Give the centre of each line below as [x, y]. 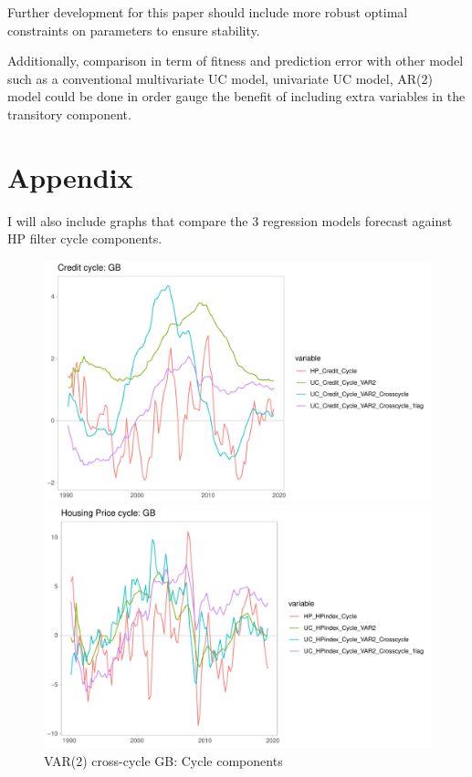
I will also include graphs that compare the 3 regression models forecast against [230, 220]
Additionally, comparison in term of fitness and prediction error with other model [236, 61]
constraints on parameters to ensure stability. [134, 30]
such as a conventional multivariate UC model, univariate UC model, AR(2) [220, 78]
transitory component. [69, 114]
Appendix [70, 176]
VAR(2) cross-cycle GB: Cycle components [163, 761]
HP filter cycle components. [85, 238]
